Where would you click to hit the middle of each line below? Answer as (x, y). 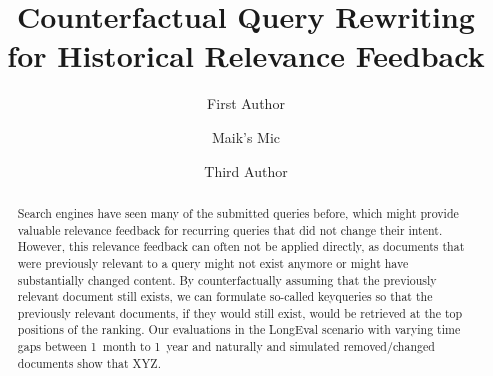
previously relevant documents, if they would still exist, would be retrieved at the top (240, 312)
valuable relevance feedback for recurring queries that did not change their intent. (230, 229)
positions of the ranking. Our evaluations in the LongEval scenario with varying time (239, 329)
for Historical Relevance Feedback (246, 55)
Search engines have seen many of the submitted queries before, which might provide (238, 212)
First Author (246, 103)
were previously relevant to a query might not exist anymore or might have (213, 262)
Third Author (246, 170)
